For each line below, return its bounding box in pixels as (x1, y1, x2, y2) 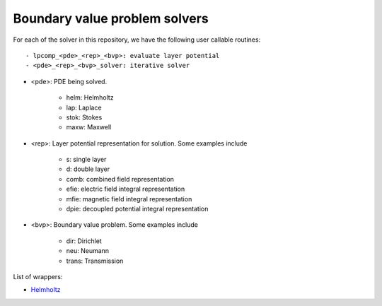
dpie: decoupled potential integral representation (66, 205, 209, 213)
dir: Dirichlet (66, 237, 102, 245)
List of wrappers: (13, 272, 63, 281)
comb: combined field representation (66, 175, 175, 183)
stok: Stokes (66, 113, 103, 122)
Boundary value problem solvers (13, 11, 209, 26)
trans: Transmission (66, 257, 124, 265)
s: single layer (66, 155, 107, 164)
